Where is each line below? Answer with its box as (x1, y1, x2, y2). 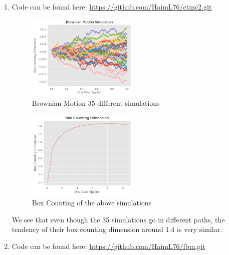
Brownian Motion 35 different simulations (32, 97, 160, 108)
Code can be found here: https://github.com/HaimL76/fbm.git (12, 240, 205, 251)
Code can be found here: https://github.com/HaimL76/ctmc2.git (12, 2, 212, 12)
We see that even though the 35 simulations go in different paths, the (12, 214, 225, 224)
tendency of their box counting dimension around (12, 224, 163, 234)
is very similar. (177, 224, 222, 234)
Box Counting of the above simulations (32, 197, 152, 207)
